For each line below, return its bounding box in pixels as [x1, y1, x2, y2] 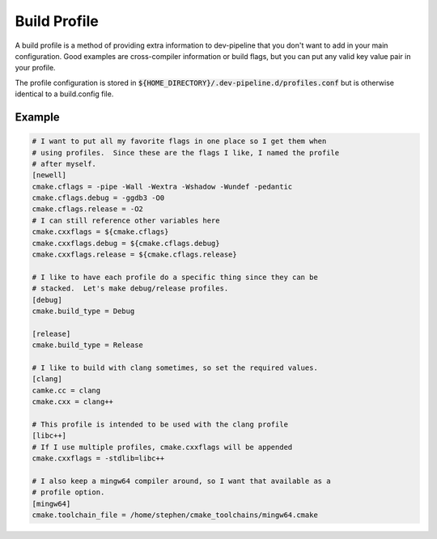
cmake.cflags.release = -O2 [32, 205, 143, 214]
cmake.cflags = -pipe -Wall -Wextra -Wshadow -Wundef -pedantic [32, 182, 293, 191]
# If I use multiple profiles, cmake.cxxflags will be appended [32, 442, 293, 452]
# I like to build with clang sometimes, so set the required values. [32, 363, 319, 372]
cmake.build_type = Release [32, 341, 143, 350]
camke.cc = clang [32, 385, 101, 395]
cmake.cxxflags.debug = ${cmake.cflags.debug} [32, 239, 220, 248]
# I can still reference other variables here [32, 215, 220, 225]
